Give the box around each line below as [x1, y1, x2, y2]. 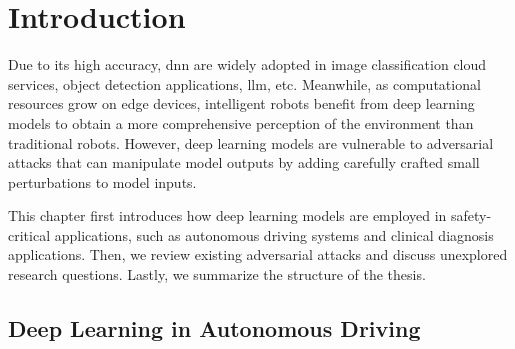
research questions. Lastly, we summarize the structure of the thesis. [8, 264, 426, 285]
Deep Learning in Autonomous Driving [8, 313, 421, 344]
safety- [451, 205, 492, 226]
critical [8, 224, 51, 245]
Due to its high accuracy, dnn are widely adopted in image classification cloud [8, 54, 487, 75]
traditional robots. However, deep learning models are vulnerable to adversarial [8, 132, 494, 153]
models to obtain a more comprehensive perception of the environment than [8, 112, 474, 133]
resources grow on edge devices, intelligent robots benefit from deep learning [8, 93, 475, 114]
